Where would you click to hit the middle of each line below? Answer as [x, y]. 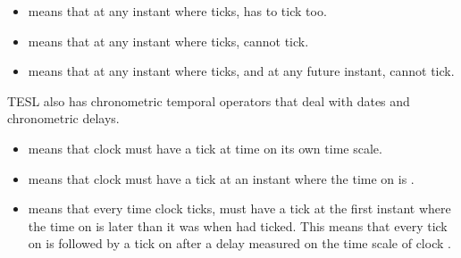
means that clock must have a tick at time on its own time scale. [205, 148]
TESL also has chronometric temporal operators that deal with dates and [209, 100]
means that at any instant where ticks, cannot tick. [168, 41]
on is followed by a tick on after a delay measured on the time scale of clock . [239, 243]
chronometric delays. [63, 118]
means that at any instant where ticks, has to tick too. [177, 11]
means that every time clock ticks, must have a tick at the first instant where [239, 208]
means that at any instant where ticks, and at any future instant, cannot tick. [241, 71]
